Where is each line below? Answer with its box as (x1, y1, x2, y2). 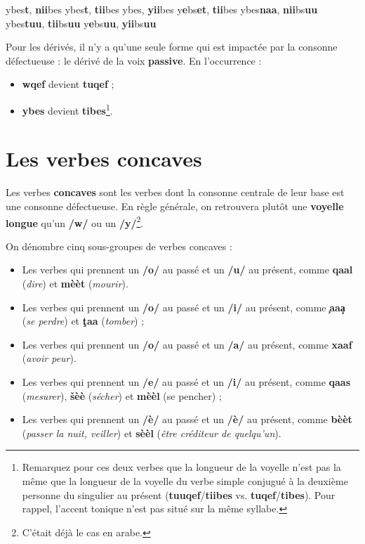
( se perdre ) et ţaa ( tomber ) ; (22, 313, 145, 328)
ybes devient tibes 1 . (22, 101, 113, 117)
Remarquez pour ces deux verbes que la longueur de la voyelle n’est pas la (22, 460, 341, 474)
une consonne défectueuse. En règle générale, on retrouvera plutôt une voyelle (6, 198, 344, 213)
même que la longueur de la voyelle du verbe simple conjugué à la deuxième (22, 473, 348, 488)
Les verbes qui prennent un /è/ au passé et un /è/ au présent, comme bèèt (22, 412, 352, 427)
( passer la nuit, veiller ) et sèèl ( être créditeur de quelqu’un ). (22, 425, 281, 440)
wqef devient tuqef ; (22, 77, 114, 91)
